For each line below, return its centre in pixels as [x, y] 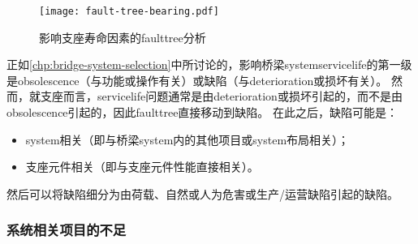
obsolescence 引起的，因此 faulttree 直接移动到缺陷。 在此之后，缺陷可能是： [203, 112]
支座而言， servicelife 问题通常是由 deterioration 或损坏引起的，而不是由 [221, 96]
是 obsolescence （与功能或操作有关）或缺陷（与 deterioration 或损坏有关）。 [197, 80]
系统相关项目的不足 [67, 230]
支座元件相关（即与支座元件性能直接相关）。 [142, 167]
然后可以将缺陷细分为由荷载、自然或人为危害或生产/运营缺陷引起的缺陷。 [203, 193]
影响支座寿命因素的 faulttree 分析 [123, 37]
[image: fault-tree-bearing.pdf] [129, 11]
